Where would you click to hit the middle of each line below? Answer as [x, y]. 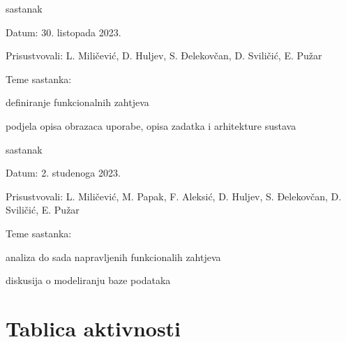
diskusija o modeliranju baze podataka [88, 280]
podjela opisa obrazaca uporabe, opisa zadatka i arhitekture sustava [151, 125]
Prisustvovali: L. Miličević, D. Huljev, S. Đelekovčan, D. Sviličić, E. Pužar [164, 55]
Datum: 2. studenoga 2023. [63, 173]
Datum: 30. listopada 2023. [63, 32]
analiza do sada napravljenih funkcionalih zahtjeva [113, 256]
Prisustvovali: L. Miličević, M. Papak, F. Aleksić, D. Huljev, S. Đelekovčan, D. [174, 196]
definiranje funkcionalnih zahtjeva [77, 102]
